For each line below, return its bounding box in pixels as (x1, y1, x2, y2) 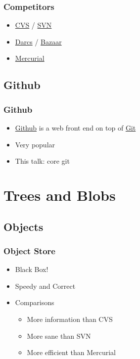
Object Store (3, 244, 55, 257)
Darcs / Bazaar (15, 36, 62, 46)
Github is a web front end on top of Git (15, 123, 136, 133)
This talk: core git (15, 156, 70, 166)
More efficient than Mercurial (27, 347, 116, 358)
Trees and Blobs (3, 184, 116, 205)
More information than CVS (27, 314, 113, 324)
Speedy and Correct (15, 280, 76, 291)
